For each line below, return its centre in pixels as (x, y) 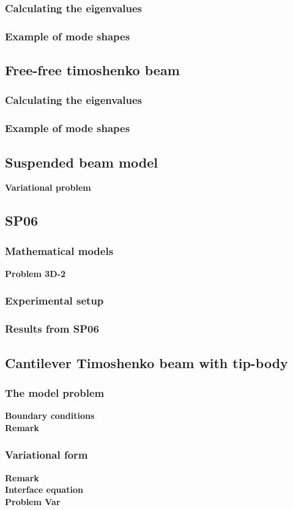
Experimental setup (54, 301)
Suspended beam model (82, 162)
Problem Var (33, 501)
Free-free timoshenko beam (92, 70)
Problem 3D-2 (35, 273)
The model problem (55, 392)
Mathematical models (59, 250)
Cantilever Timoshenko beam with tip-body (146, 362)
